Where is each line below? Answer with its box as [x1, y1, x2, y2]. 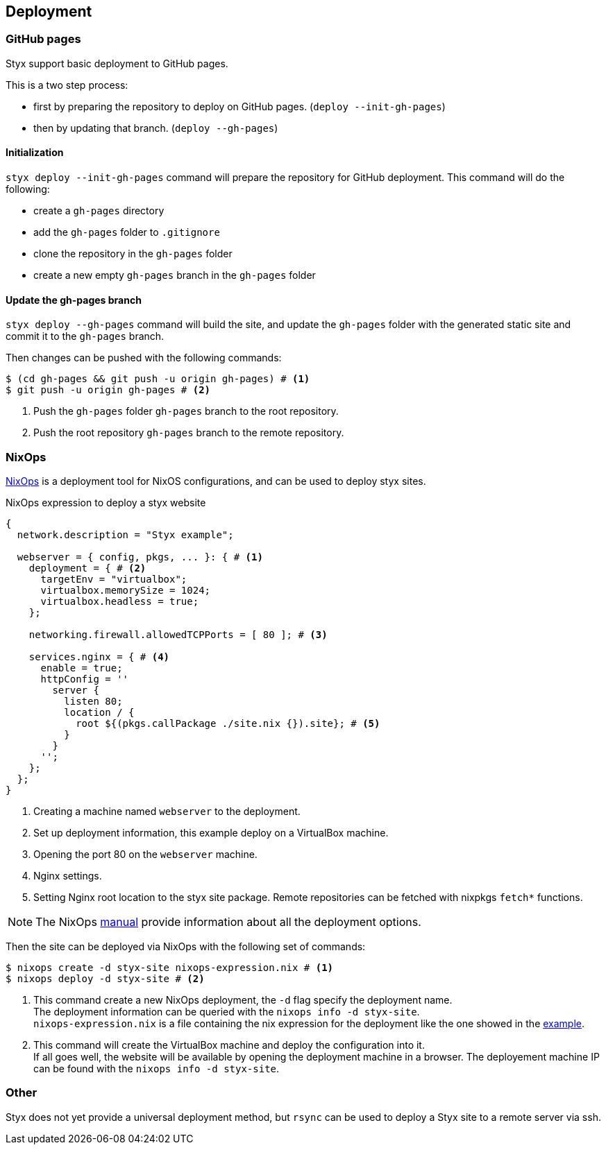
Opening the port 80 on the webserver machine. [33, 848, 258, 860]
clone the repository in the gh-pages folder [33, 248, 233, 260]
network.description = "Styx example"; [17, 529, 234, 540]
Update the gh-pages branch [6, 293, 142, 306]
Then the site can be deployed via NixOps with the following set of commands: [6, 940, 366, 952]
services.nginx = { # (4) [28, 651, 170, 662]
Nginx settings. [33, 869, 102, 882]
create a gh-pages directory [33, 205, 165, 217]
